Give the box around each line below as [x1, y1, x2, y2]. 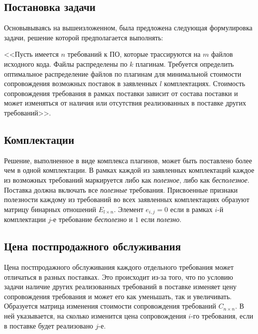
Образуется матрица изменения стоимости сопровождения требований [4, 301, 216, 311]
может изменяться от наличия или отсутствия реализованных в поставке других [4, 98, 247, 108]
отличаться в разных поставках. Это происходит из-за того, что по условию [4, 271, 233, 282]
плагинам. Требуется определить [135, 58, 234, 69]
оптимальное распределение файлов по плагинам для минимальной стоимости [4, 68, 242, 79]
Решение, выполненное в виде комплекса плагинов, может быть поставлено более [4, 155, 253, 165]
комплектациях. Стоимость [164, 78, 246, 89]
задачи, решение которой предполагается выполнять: [4, 32, 164, 42]
